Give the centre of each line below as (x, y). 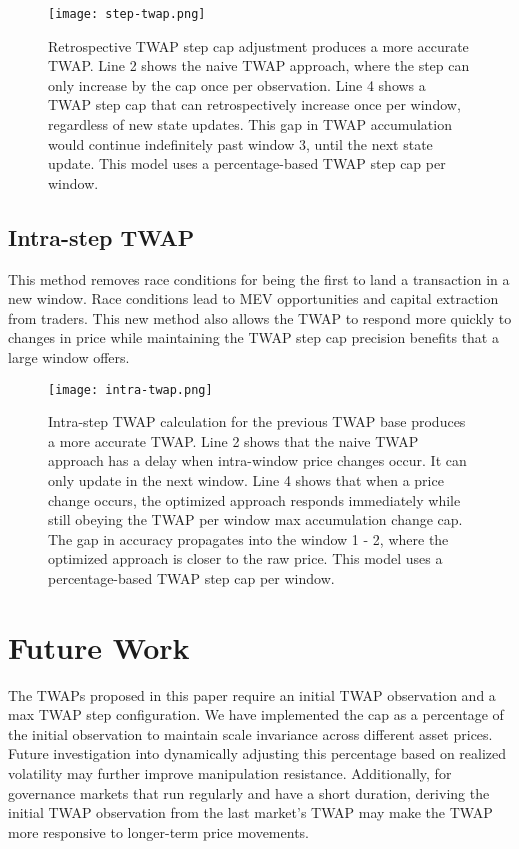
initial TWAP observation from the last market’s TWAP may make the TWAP (250, 812)
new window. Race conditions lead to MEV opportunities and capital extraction (253, 298)
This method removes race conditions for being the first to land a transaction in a (259, 278)
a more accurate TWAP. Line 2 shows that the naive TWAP (233, 440)
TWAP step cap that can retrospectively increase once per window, (254, 104)
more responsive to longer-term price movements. (158, 831)
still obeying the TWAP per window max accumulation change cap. (255, 519)
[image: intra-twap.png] (130, 389)
